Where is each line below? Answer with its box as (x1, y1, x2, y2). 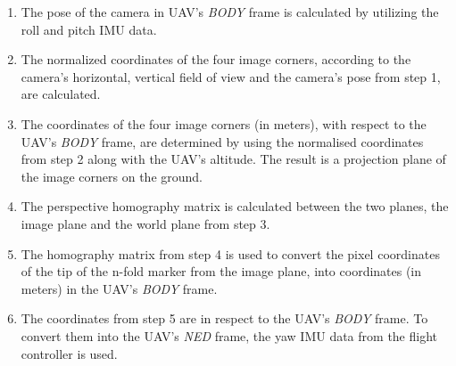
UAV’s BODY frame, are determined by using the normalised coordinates (21, 132, 424, 150)
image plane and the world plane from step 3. (21, 214, 270, 232)
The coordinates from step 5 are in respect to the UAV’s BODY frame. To (21, 309, 428, 328)
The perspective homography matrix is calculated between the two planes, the (21, 197, 449, 216)
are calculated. (21, 85, 101, 103)
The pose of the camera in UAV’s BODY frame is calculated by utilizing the (21, 3, 439, 20)
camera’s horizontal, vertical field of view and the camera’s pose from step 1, (21, 67, 441, 85)
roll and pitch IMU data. (21, 20, 157, 38)
